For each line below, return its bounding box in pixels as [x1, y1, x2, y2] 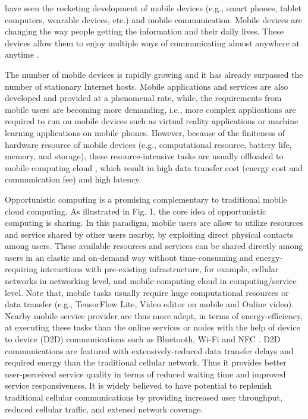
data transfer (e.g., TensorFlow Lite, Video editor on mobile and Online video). [5, 298, 294, 310]
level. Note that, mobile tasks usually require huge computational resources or [5, 286, 289, 298]
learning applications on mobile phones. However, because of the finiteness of [5, 126, 285, 138]
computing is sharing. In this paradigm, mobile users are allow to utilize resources [5, 216, 303, 229]
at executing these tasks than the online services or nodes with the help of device [5, 321, 300, 333]
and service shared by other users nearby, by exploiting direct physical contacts [5, 228, 294, 240]
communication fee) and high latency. [5, 173, 142, 185]
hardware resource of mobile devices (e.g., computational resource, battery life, [5, 138, 292, 150]
